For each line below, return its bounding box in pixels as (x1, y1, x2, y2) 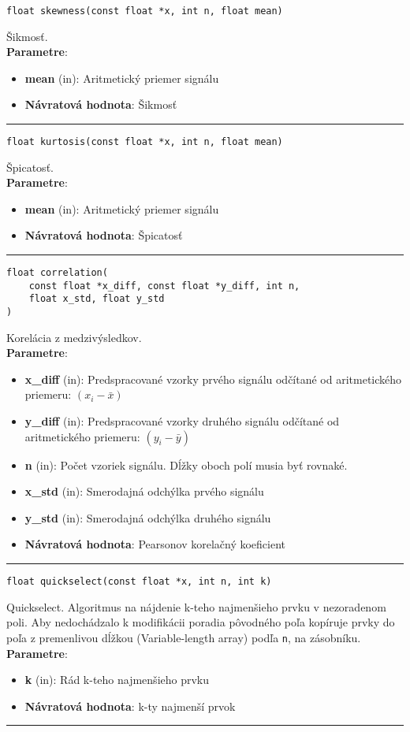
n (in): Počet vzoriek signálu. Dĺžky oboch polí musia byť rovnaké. (24, 456, 348, 473)
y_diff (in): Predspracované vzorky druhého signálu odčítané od (24, 413, 340, 429)
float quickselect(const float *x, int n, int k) (6, 576, 272, 588)
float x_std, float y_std (28, 293, 165, 305)
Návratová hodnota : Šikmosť (24, 96, 177, 113)
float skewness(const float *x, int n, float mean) (6, 6, 283, 17)
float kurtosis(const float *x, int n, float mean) (6, 136, 283, 148)
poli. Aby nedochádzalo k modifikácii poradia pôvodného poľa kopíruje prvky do (6, 614, 395, 630)
